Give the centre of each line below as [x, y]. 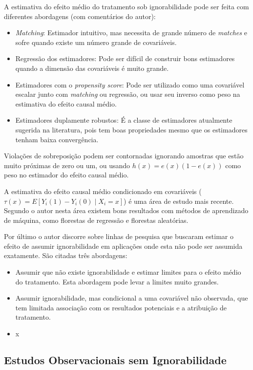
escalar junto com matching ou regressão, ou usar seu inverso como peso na [128, 94]
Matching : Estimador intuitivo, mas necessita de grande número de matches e [131, 33]
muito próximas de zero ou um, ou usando [67, 165]
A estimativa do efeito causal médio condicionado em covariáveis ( [103, 191]
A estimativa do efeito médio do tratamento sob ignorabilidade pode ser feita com [126, 6]
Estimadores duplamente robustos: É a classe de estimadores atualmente [124, 120]
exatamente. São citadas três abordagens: [66, 255]
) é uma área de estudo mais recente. [179, 201]
